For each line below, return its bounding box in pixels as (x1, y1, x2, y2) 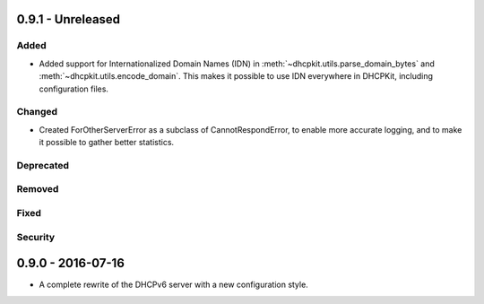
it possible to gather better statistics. (39, 137, 175, 148)
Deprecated (16, 159, 70, 171)
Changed (16, 106, 58, 118)
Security (16, 230, 56, 243)
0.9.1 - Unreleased (16, 12, 121, 27)
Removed (16, 183, 59, 195)
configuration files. (39, 83, 109, 94)
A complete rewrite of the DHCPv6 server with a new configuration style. (39, 279, 308, 291)
